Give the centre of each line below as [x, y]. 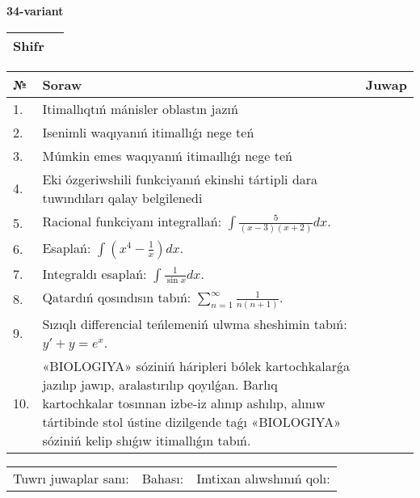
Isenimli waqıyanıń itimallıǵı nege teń [148, 132]
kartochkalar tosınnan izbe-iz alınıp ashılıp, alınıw [184, 403]
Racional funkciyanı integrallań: [132, 221]
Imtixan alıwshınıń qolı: [263, 478]
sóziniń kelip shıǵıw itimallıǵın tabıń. [147, 440]
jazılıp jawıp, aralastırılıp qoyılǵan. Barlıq [160, 384]
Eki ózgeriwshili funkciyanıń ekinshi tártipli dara [180, 179]
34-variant [35, 11]
